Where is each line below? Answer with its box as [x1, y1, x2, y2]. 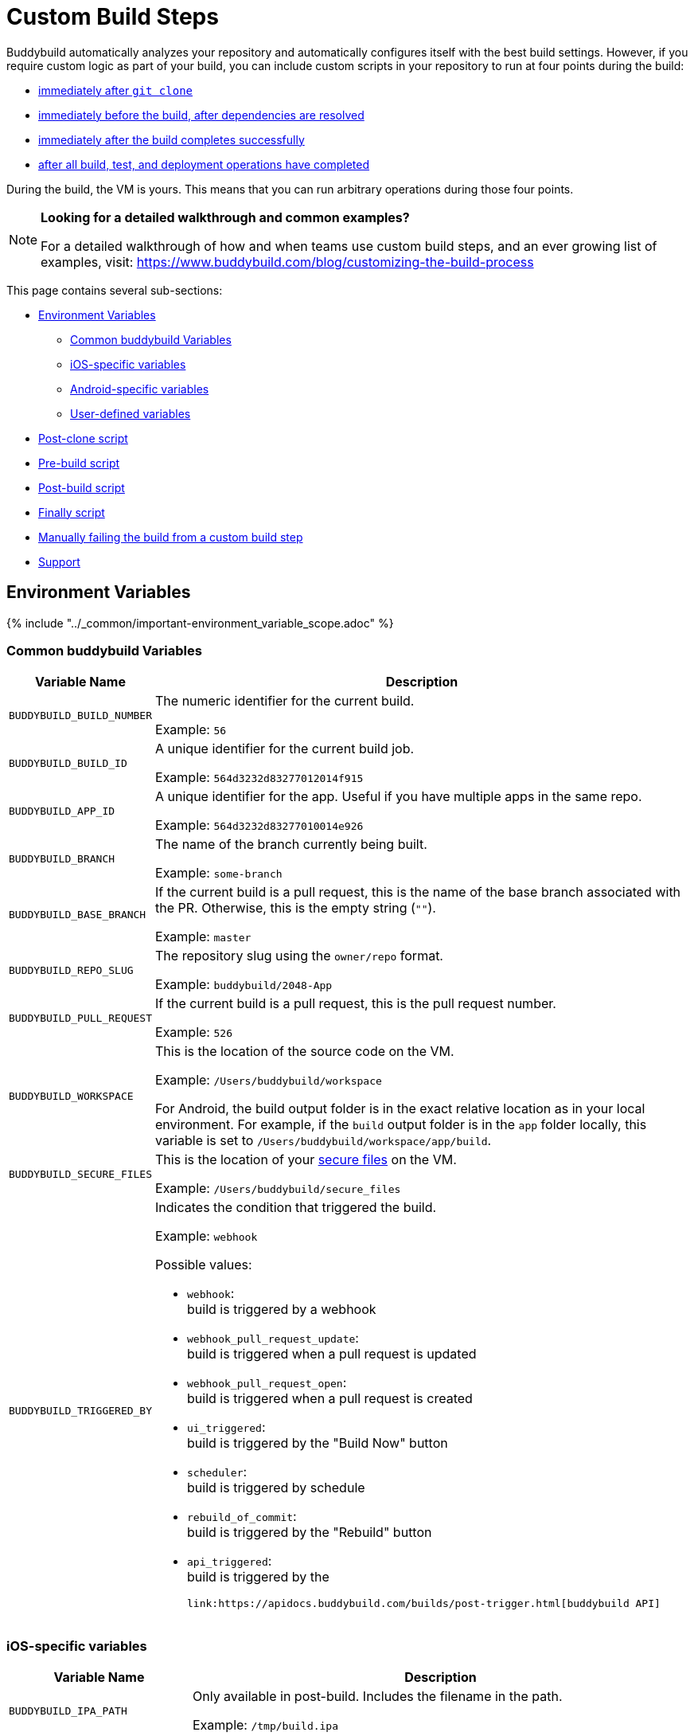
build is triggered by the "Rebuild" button [187, 1524, 432, 1541]
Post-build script [38, 480, 125, 495]
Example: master [155, 929, 251, 945]
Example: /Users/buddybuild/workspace [155, 1072, 382, 1089]
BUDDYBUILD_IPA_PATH [9, 1704, 127, 1717]
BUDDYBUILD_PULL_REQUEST [9, 1011, 153, 1024]
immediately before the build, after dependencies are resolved [38, 108, 365, 122]
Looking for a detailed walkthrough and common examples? [41, 209, 410, 225]
